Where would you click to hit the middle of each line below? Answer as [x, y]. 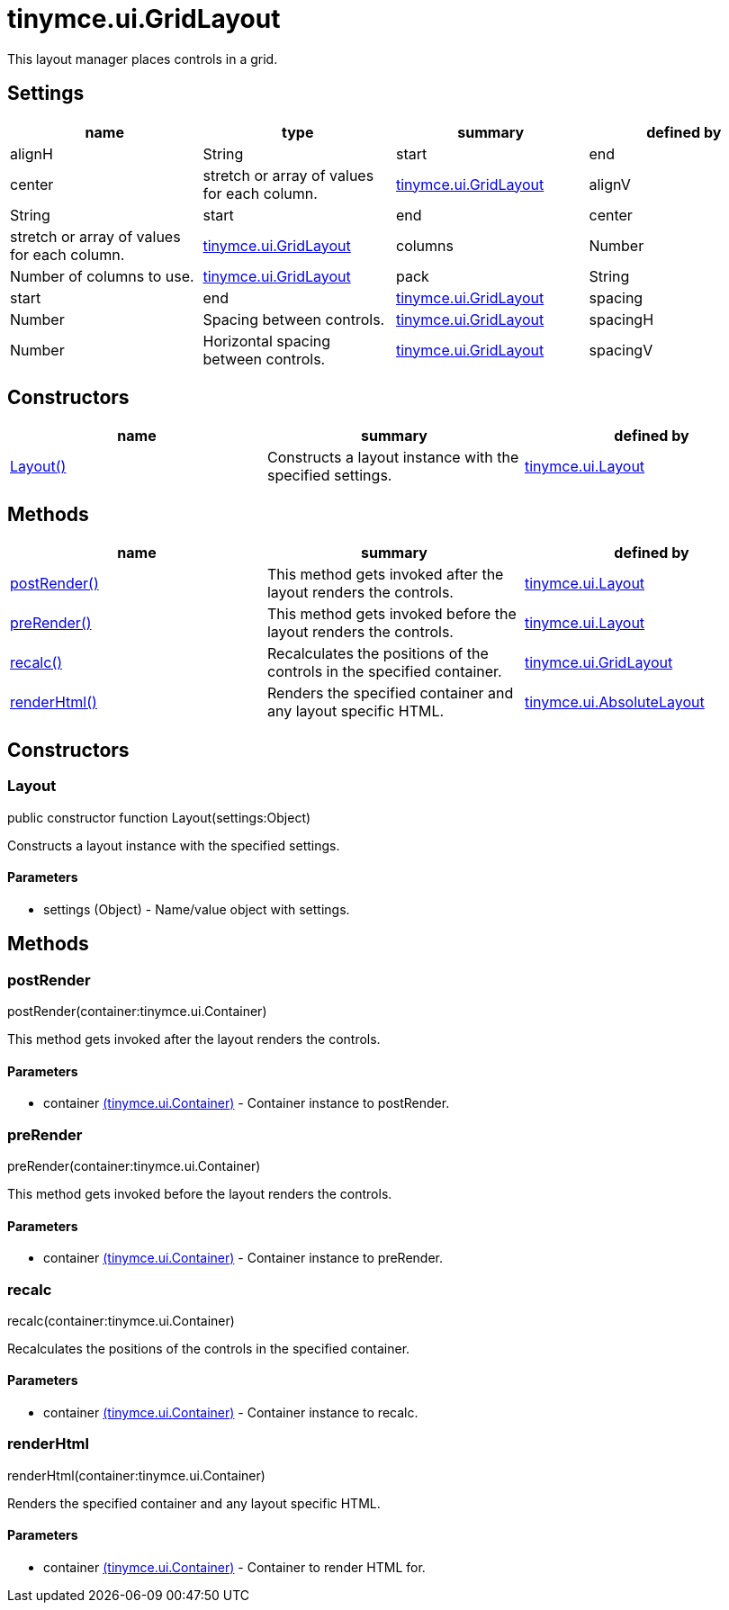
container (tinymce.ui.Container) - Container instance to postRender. [247, 1103]
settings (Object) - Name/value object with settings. [197, 909]
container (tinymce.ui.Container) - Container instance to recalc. [231, 1413]
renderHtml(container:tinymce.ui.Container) [136, 1475]
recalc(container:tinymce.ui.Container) [121, 1320]
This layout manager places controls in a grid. [143, 58]
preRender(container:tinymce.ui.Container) [134, 1165]
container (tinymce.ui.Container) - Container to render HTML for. [234, 1568]
